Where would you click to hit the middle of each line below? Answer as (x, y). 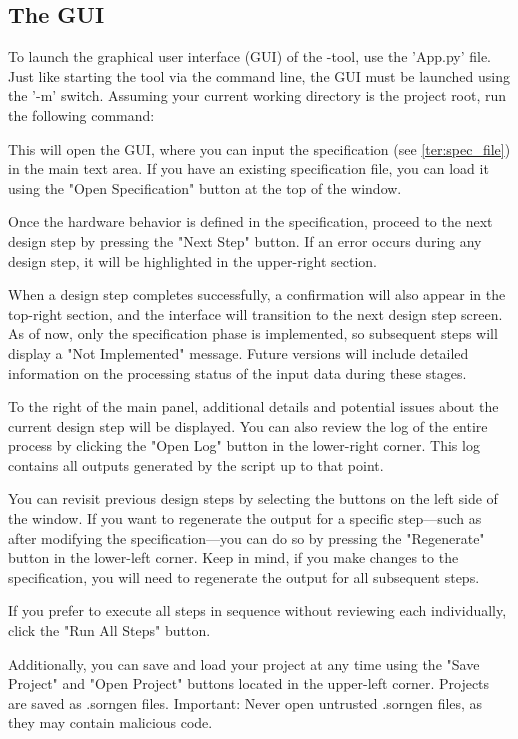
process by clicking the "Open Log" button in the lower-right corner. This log (244, 445)
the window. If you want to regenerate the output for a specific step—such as (245, 518)
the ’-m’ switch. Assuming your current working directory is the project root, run (257, 95)
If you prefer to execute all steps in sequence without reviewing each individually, (257, 610)
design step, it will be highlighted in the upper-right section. (193, 260)
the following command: (81, 114)
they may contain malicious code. (110, 722)
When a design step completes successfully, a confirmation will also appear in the (257, 294)
